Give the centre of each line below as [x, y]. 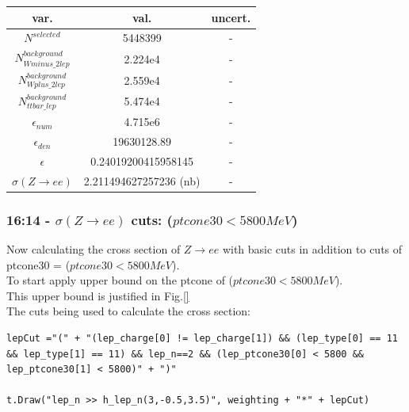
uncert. [231, 17]
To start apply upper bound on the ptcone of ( [120, 280]
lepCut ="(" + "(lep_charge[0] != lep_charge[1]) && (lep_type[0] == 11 [202, 339]
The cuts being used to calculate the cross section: [128, 311]
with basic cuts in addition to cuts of [312, 249]
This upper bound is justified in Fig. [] [98, 295]
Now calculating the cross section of [94, 249]
